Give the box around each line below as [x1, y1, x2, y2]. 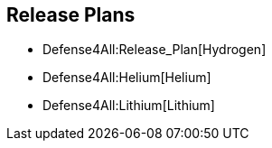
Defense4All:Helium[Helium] [42, 69, 211, 86]
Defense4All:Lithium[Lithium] [42, 97, 215, 114]
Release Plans [6, 4, 136, 26]
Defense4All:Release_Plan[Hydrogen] [42, 42, 267, 58]
